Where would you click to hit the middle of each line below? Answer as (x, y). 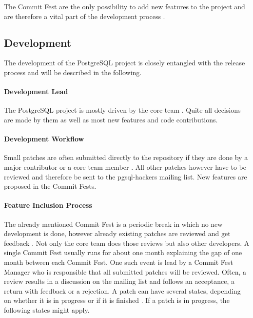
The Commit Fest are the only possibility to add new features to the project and (125, 6)
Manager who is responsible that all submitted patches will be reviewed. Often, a (125, 271)
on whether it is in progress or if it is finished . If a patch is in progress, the (117, 300)
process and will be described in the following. (73, 72)
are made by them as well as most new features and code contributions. (111, 119)
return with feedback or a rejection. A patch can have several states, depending (122, 290)
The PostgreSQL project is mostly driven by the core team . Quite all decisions (122, 110)
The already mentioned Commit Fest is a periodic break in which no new (113, 224)
